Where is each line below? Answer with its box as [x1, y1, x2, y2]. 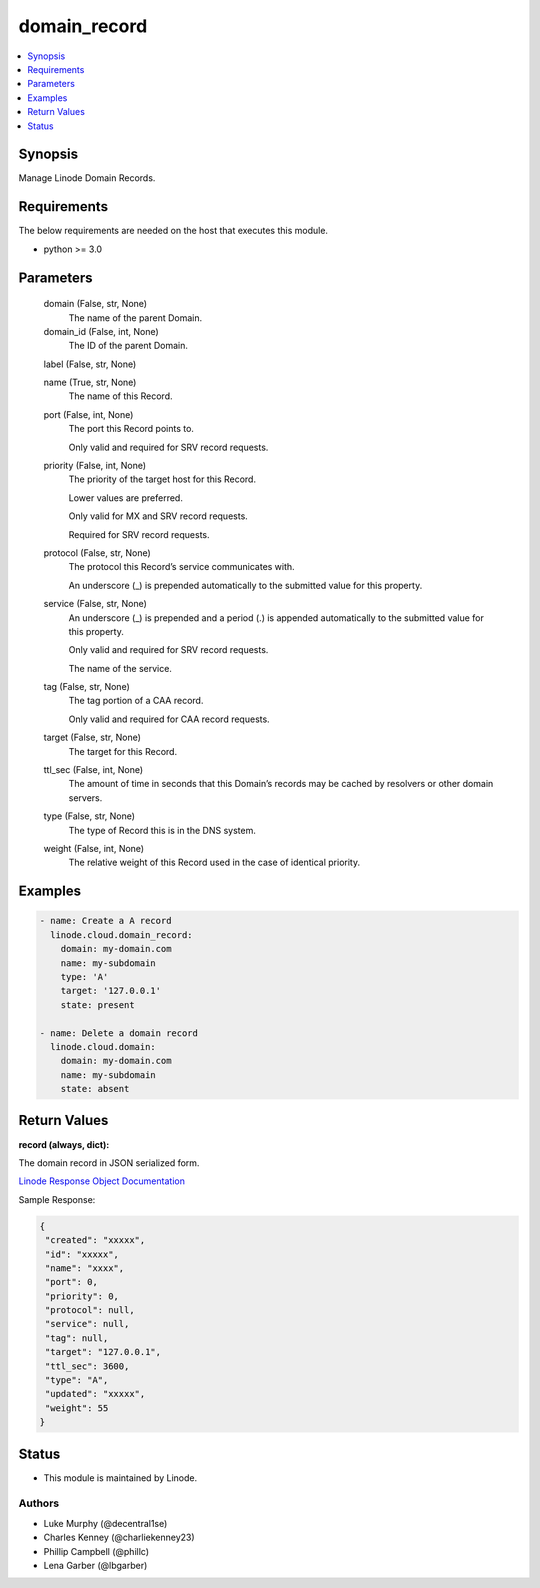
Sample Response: [18, 1193, 96, 1205]
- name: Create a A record [39, 915, 172, 927]
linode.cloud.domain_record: [50, 929, 194, 940]
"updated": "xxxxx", [45, 1388, 146, 1400]
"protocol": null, [45, 1305, 135, 1316]
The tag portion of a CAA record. [68, 695, 204, 707]
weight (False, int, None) [43, 843, 145, 854]
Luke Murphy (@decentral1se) [43, 1517, 168, 1529]
